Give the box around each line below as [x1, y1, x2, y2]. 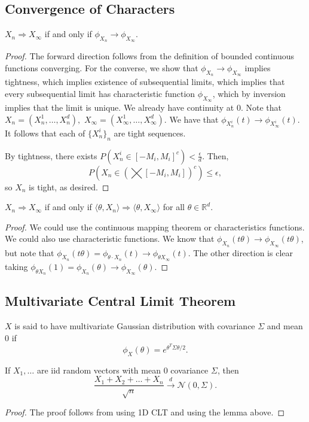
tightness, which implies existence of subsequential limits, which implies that [5, 75, 285, 88]
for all [163, 201, 185, 213]
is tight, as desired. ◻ [29, 180, 109, 193]
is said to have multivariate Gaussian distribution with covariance [14, 320, 255, 332]
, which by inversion [212, 87, 286, 99]
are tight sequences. [114, 126, 186, 139]
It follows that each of [5, 126, 85, 139]
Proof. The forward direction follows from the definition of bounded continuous [5, 50, 295, 62]
